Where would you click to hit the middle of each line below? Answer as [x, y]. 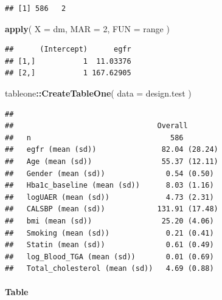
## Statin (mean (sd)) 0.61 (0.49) [109, 245]
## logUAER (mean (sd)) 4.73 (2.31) [109, 197]
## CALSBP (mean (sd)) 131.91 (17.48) [112, 209]
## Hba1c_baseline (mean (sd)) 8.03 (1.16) [109, 186]
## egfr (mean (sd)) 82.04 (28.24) [112, 150]
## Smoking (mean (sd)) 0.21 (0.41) [109, 233]
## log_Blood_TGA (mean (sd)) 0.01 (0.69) [109, 257]
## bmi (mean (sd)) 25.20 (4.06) [109, 221]
